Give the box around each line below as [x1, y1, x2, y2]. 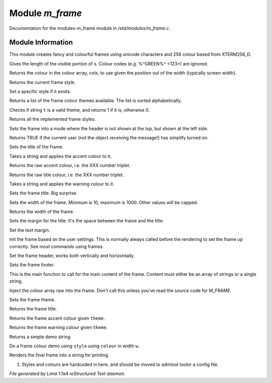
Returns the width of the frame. [9, 209, 75, 215]
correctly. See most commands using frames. [9, 243, 104, 249]
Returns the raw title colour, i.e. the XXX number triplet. [9, 172, 124, 178]
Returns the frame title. [9, 306, 57, 312]
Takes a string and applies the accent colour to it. [9, 153, 112, 159]
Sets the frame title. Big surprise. [9, 190, 78, 196]
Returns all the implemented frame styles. [9, 116, 96, 122]
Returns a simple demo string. [9, 334, 72, 340]
